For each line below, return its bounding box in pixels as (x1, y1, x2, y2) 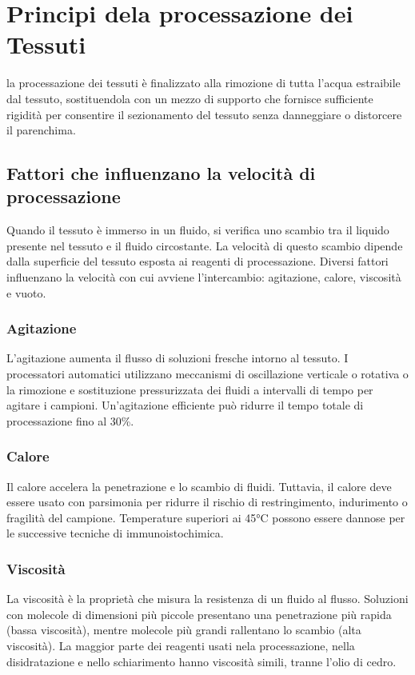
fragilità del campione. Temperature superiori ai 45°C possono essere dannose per (6, 509, 405, 525)
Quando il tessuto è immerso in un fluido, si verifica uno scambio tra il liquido (6, 222, 389, 238)
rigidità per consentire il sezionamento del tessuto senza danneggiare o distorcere (6, 106, 402, 122)
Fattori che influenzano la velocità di (6, 161, 316, 186)
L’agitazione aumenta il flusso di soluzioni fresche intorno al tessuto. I (6, 349, 349, 366)
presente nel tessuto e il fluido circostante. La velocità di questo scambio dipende (6, 237, 403, 254)
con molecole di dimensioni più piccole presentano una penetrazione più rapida (6, 605, 392, 622)
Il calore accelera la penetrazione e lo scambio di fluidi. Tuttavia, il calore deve (6, 477, 392, 494)
